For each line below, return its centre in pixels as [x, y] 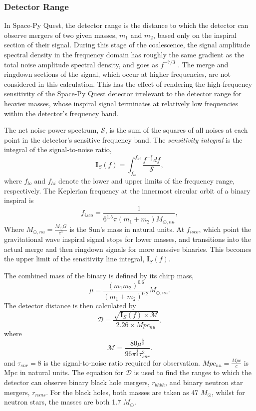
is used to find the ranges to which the [193, 372]
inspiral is [19, 200]
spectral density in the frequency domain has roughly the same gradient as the [124, 54]
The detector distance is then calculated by [70, 306]
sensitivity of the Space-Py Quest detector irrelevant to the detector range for [123, 94]
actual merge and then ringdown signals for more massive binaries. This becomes [128, 249]
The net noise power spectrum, [51, 130]
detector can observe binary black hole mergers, [77, 382]
